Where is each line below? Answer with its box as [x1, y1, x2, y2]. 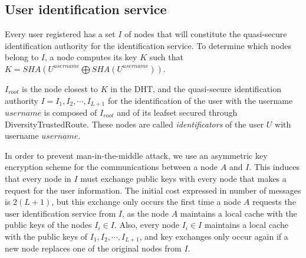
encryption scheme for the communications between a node [5, 161, 218, 173]
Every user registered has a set [5, 28, 116, 40]
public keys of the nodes [5, 218, 92, 231]
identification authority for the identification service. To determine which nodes [5, 39, 292, 51]
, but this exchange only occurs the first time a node [51, 195, 241, 208]
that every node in [5, 172, 71, 184]
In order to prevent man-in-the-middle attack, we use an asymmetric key [5, 149, 268, 161]
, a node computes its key [45, 51, 137, 63]
